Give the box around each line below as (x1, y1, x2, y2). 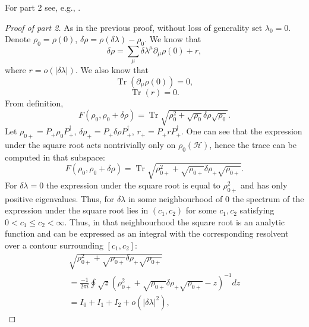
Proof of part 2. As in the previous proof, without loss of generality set (5, 21, 263, 33)
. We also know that (75, 64, 149, 76)
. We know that (144, 33, 201, 45)
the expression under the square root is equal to (46, 178, 220, 191)
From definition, (5, 96, 64, 109)
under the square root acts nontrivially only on (5, 138, 176, 150)
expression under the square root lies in (5, 204, 149, 216)
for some (185, 204, 217, 216)
